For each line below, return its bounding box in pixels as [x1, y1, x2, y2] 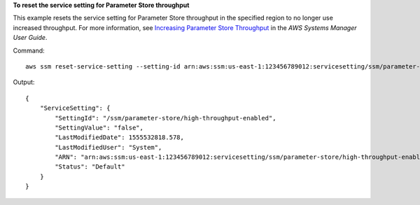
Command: [13, 46, 45, 55]
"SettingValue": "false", [55, 123, 143, 132]
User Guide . [13, 34, 48, 42]
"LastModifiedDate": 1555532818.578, [55, 134, 185, 141]
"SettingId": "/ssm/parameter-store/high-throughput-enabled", [55, 114, 276, 122]
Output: [13, 78, 35, 87]
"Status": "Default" [55, 163, 125, 171]
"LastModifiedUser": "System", [55, 143, 162, 151]
